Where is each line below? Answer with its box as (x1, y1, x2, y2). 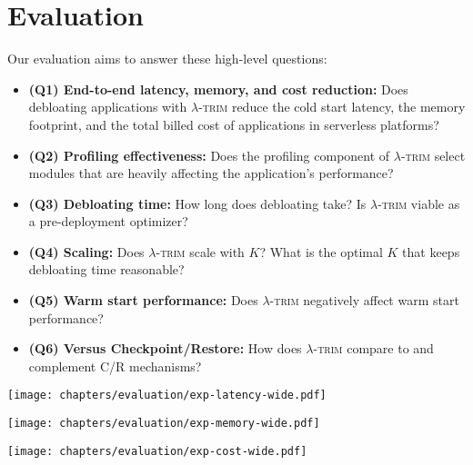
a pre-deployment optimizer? (28, 212, 188, 231)
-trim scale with (156, 242, 245, 261)
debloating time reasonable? (28, 260, 185, 279)
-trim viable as (377, 193, 460, 213)
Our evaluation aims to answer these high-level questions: (7, 49, 327, 68)
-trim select (400, 145, 466, 164)
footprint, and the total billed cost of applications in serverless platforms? (28, 114, 439, 134)
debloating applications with (28, 97, 187, 116)
